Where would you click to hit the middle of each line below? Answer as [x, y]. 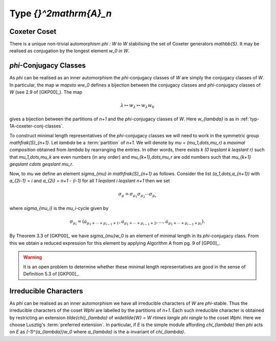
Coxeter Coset [33, 31]
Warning [32, 257]
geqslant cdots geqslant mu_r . [41, 164]
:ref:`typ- [250, 119]
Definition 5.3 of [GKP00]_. [51, 273]
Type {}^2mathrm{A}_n [61, 13]
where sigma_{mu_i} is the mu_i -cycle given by [59, 208]
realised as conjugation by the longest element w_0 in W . [70, 51]
